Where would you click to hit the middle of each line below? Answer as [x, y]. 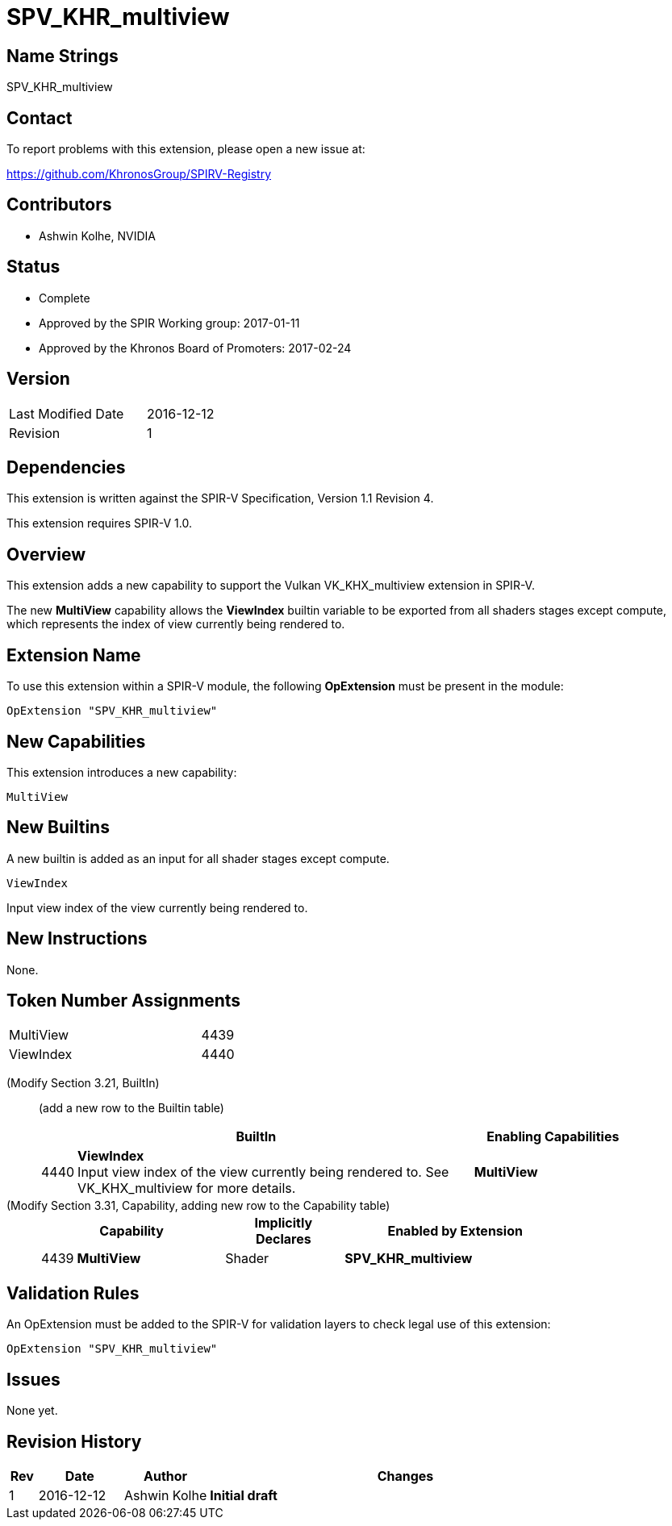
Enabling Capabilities [553, 1137]
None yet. [32, 1411]
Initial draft [244, 1495]
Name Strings [63, 56]
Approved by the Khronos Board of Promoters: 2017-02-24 [195, 348]
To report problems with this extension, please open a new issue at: [186, 149]
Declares [283, 1239]
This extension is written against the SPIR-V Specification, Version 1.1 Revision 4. [220, 498]
